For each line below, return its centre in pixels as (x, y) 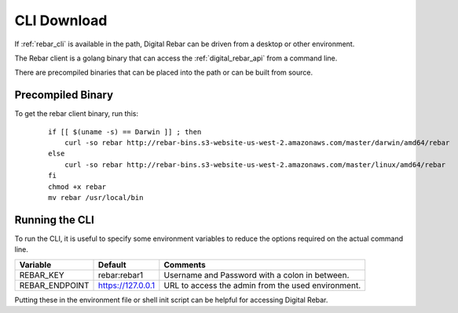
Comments (185, 264)
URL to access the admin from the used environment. (262, 285)
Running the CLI (54, 220)
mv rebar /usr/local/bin (96, 197)
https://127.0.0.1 (127, 285)
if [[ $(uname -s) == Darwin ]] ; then (125, 132)
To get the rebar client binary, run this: (77, 114)
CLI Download (61, 20)
